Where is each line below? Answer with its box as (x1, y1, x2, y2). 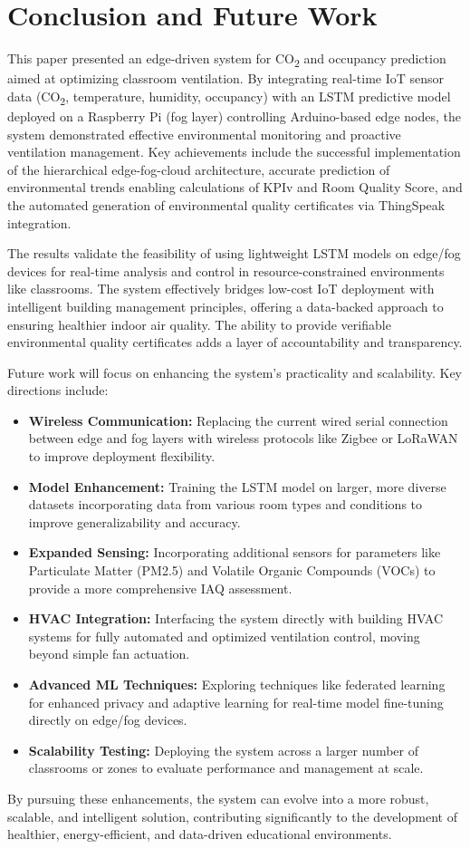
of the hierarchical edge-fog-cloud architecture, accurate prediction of (7, 159, 390, 178)
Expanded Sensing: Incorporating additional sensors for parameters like (28, 543, 441, 562)
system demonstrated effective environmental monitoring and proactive (7, 124, 401, 143)
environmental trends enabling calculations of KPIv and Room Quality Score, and (7, 178, 463, 197)
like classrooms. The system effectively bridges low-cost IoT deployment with (7, 279, 435, 298)
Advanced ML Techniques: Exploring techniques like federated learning (28, 675, 446, 693)
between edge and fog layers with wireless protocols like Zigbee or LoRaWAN (28, 429, 458, 448)
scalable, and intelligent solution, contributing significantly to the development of (7, 806, 457, 825)
